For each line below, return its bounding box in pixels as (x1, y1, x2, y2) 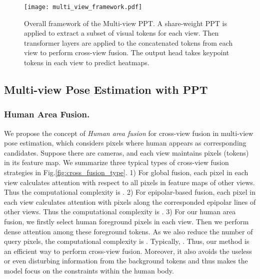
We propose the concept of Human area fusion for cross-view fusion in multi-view (4, 127, 253, 138)
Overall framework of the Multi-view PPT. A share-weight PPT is (24, 18, 227, 28)
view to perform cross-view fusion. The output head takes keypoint (24, 47, 229, 58)
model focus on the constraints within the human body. (4, 265, 174, 275)
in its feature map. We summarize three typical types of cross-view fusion (4, 157, 229, 168)
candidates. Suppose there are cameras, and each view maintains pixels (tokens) (4, 147, 249, 158)
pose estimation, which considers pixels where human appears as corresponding (4, 137, 246, 148)
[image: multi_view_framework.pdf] (24, 4, 142, 11)
